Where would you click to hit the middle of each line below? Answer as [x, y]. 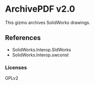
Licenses [16, 67]
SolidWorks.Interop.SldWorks [42, 49]
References [23, 38]
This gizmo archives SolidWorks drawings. [48, 22]
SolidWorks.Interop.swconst [40, 55]
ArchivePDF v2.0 [40, 9]
